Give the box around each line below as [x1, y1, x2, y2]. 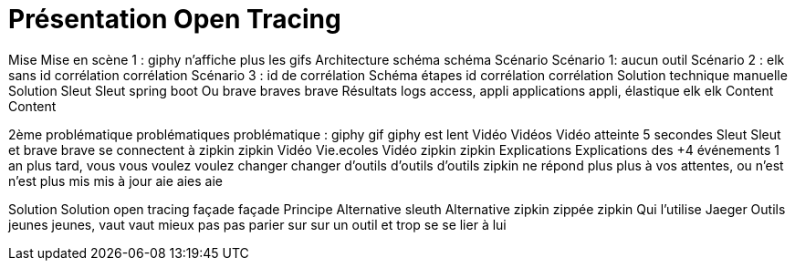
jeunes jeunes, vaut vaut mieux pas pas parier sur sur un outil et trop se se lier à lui [8, 216, 507, 232]
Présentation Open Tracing [8, 4, 341, 35]
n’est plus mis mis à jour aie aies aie [8, 172, 223, 189]
